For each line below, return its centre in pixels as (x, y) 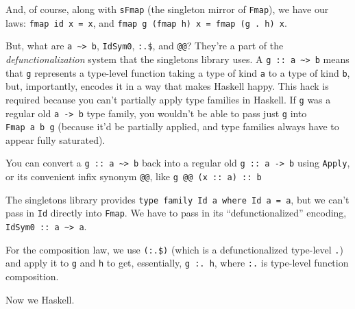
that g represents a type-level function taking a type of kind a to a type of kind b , (178, 72)
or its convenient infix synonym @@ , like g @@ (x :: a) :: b (134, 176)
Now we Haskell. (40, 299)
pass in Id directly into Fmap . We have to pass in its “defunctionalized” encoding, (176, 213)
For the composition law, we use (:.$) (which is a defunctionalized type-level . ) (174, 249)
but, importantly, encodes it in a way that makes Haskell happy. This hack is (167, 86)
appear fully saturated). (56, 139)
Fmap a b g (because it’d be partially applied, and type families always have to (172, 126)
